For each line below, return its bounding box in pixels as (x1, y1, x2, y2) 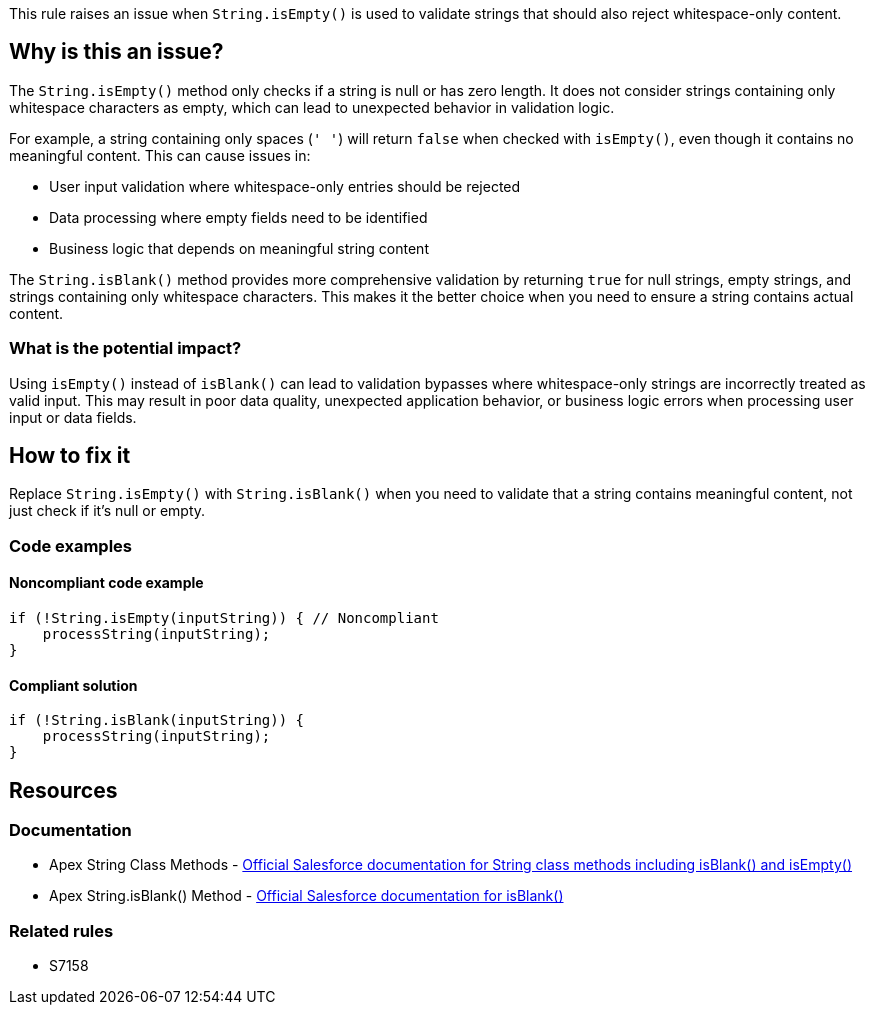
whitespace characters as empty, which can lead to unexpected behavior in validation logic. (9, 98, 615, 116)
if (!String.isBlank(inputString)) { (9, 712, 305, 729)
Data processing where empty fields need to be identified (49, 208, 428, 226)
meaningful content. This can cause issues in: (9, 146, 311, 164)
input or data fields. (9, 408, 137, 426)
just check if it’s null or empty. (9, 502, 206, 520)
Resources (9, 777, 118, 803)
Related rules (9, 920, 114, 941)
